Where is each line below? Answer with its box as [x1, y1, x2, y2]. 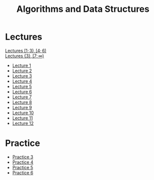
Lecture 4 [12, 78, 32, 84]
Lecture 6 [12, 89, 32, 94]
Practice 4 [12, 159, 34, 165]
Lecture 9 [12, 104, 32, 110]
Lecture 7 [12, 94, 32, 100]
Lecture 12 [12, 120, 34, 126]
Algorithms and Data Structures [16, 3, 150, 15]
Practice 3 [12, 154, 34, 160]
